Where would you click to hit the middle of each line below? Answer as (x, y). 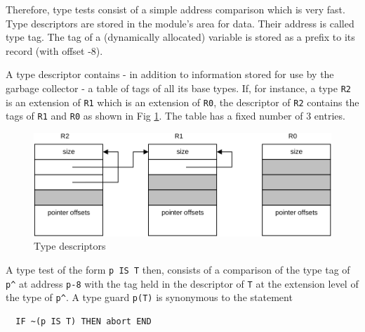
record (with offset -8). (54, 50)
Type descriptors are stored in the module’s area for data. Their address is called (180, 23)
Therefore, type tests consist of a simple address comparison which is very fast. (175, 9)
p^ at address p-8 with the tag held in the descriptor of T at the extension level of (182, 283)
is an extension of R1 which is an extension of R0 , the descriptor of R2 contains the (182, 102)
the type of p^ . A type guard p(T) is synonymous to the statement (149, 297)
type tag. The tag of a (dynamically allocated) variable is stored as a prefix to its (180, 37)
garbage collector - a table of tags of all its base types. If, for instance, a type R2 (178, 88)
